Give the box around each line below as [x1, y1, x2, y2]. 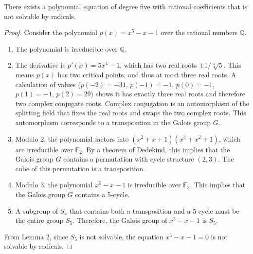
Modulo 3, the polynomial [15, 180, 93, 190]
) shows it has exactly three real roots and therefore [90, 89, 246, 99]
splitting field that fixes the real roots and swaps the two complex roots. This [15, 108, 246, 118]
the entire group [15, 215, 64, 225]
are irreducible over [15, 144, 73, 154]
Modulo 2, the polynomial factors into [15, 133, 129, 144]
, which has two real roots [120, 60, 197, 70]
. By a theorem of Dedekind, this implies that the [82, 144, 230, 154]
